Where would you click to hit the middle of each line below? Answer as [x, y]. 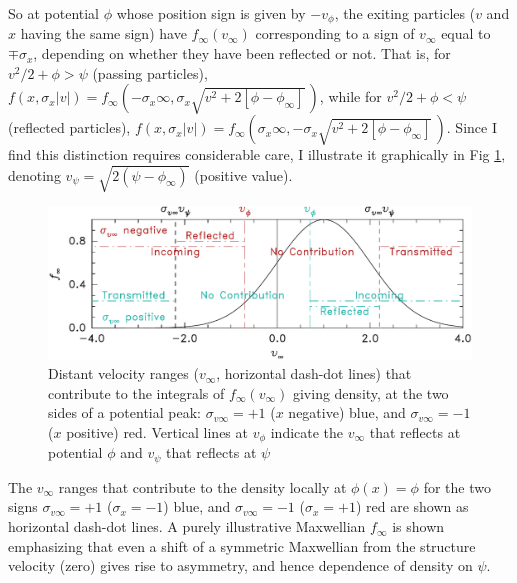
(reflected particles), [69, 127]
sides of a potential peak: [124, 412]
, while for [350, 96]
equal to [466, 33]
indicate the [307, 431]
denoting [34, 174]
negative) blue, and [347, 412]
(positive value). [243, 174]
